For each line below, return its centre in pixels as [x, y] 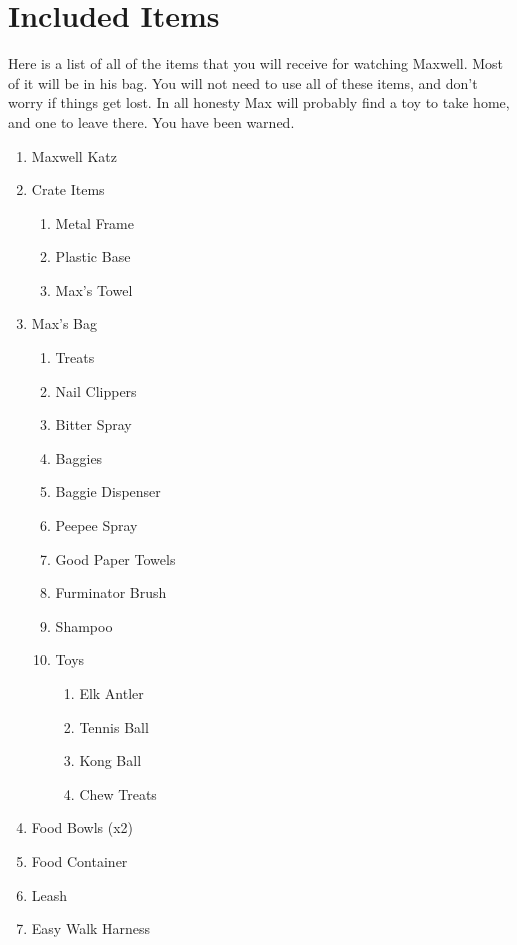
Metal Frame [94, 222]
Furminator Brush [111, 592]
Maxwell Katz [74, 155]
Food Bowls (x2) [82, 827]
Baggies [79, 457]
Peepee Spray [96, 525]
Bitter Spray [93, 424]
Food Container [79, 860]
